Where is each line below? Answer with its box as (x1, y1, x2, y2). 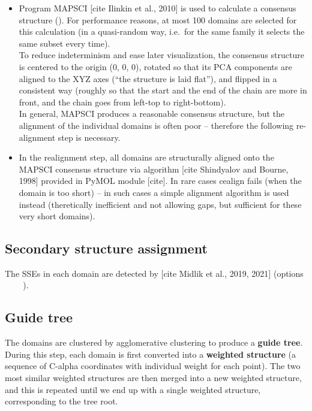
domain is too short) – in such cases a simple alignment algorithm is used (19, 186, 289, 198)
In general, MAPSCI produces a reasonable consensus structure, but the (19, 107, 285, 120)
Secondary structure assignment (5, 239, 208, 258)
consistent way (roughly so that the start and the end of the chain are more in (19, 84, 307, 96)
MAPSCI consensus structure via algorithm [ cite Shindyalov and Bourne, (19, 162, 289, 175)
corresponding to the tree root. (5, 395, 118, 407)
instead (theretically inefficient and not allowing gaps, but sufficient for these (19, 198, 302, 210)
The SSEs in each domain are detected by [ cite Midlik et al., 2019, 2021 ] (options (5, 267, 304, 279)
